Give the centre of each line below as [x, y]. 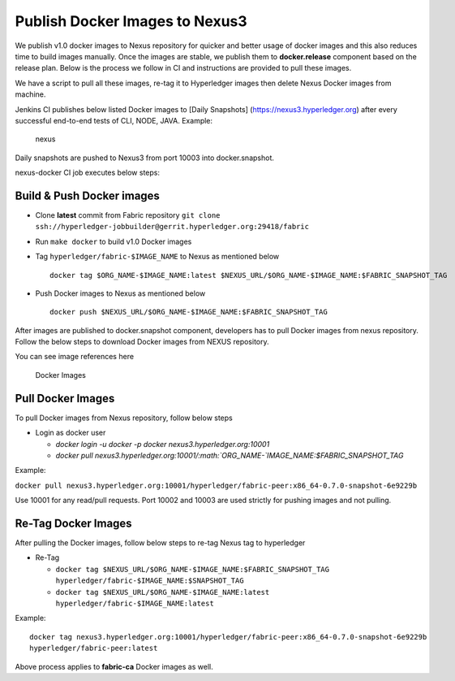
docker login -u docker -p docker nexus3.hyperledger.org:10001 [163, 444]
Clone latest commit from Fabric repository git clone [128, 215]
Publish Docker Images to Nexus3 [131, 21]
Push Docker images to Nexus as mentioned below [120, 293]
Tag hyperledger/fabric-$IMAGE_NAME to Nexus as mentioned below [157, 257]
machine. [30, 94]
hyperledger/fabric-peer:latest [94, 648]
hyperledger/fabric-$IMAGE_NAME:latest [135, 603]
